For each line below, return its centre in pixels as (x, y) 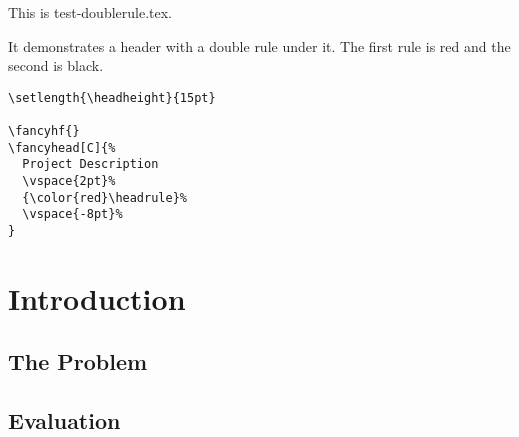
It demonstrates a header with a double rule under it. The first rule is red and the (259, 45)
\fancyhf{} (44, 131)
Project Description (90, 164)
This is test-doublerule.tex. (90, 12)
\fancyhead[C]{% (62, 147)
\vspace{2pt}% (69, 181)
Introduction (97, 297)
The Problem (78, 361)
